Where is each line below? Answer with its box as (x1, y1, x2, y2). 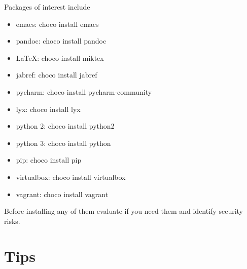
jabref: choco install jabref (16, 69, 97, 80)
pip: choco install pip (16, 155, 82, 165)
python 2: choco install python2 (16, 121, 115, 131)
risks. (4, 215, 20, 226)
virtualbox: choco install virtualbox (16, 171, 126, 182)
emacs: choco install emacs (16, 18, 99, 29)
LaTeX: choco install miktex (16, 52, 104, 63)
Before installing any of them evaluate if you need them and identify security (4, 206, 243, 216)
